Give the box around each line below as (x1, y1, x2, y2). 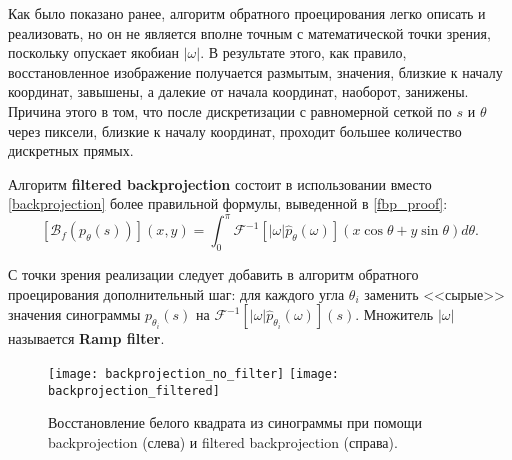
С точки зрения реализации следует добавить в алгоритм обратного (8, 264, 419, 285)
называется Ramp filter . (8, 328, 165, 349)
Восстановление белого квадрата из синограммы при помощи (48, 412, 423, 433)
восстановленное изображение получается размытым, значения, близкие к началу (8, 61, 503, 82)
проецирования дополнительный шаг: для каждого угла (8, 283, 345, 304)
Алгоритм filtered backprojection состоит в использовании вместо (8, 173, 432, 194)
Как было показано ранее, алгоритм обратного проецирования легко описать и (8, 3, 486, 23)
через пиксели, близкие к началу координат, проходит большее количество (8, 120, 462, 141)
